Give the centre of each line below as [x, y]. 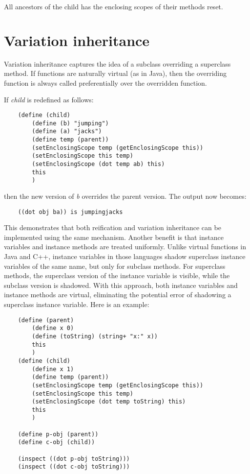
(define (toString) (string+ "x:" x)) [95, 336]
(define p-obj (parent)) [58, 434]
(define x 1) [53, 369]
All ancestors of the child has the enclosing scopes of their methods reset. [114, 6]
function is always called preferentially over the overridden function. [105, 83]
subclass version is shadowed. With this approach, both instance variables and [121, 285]
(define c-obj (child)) [56, 442]
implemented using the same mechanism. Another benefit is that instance [114, 237]
